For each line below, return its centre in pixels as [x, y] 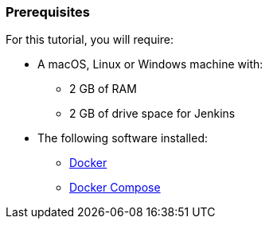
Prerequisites [48, 12]
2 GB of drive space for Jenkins [152, 114]
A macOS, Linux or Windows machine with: [150, 64]
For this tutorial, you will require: [90, 40]
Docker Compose [115, 188]
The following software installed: [123, 138]
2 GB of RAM [103, 89]
